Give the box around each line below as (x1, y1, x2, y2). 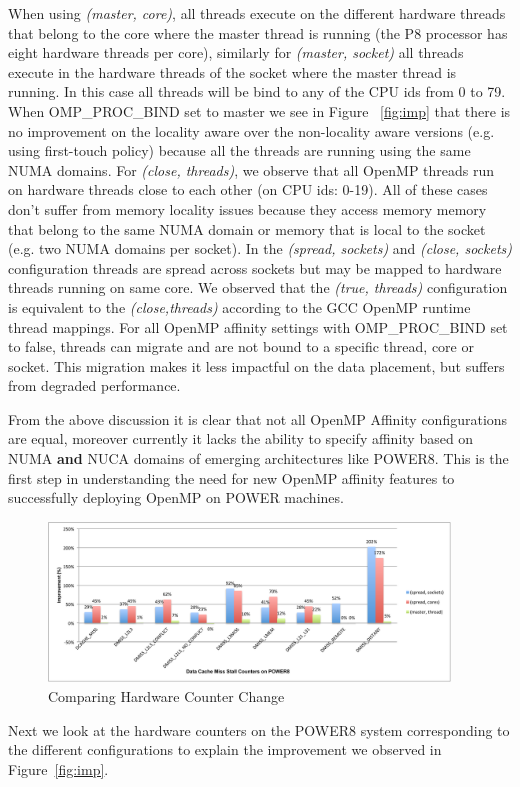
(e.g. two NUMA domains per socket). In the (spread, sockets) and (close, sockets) (8, 238, 512, 259)
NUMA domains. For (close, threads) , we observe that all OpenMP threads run (8, 159, 495, 180)
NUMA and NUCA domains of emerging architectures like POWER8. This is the (8, 448, 509, 469)
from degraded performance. (8, 375, 181, 396)
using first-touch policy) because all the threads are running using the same (8, 140, 471, 161)
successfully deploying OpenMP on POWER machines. (8, 487, 344, 508)
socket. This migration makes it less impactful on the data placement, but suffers (8, 355, 505, 376)
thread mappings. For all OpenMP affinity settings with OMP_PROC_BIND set (8, 316, 508, 337)
